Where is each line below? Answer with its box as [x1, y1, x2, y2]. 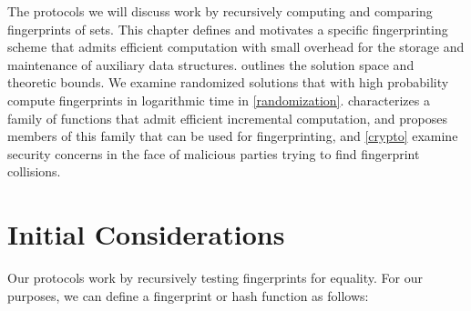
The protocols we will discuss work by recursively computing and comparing [7, 2, 433, 20]
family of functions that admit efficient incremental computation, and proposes [7, 108, 447, 127]
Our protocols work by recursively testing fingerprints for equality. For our [7, 268, 423, 287]
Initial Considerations [7, 216, 285, 253]
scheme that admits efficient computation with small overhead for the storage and [7, 37, 465, 56]
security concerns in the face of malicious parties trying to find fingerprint [7, 144, 420, 163]
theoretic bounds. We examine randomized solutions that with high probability [7, 73, 449, 92]
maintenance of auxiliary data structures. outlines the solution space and [7, 55, 415, 74]
